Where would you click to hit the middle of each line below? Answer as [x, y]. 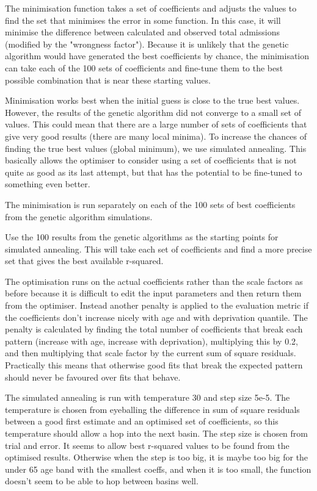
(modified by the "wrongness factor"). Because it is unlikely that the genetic [147, 44]
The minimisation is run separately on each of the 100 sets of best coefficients [150, 204]
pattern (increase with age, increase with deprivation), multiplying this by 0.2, [151, 341]
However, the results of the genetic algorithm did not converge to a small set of [153, 112]
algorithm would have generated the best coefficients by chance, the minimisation [157, 56]
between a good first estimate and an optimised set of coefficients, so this [142, 421]
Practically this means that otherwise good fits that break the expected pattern [154, 365]
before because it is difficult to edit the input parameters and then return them [153, 293]
